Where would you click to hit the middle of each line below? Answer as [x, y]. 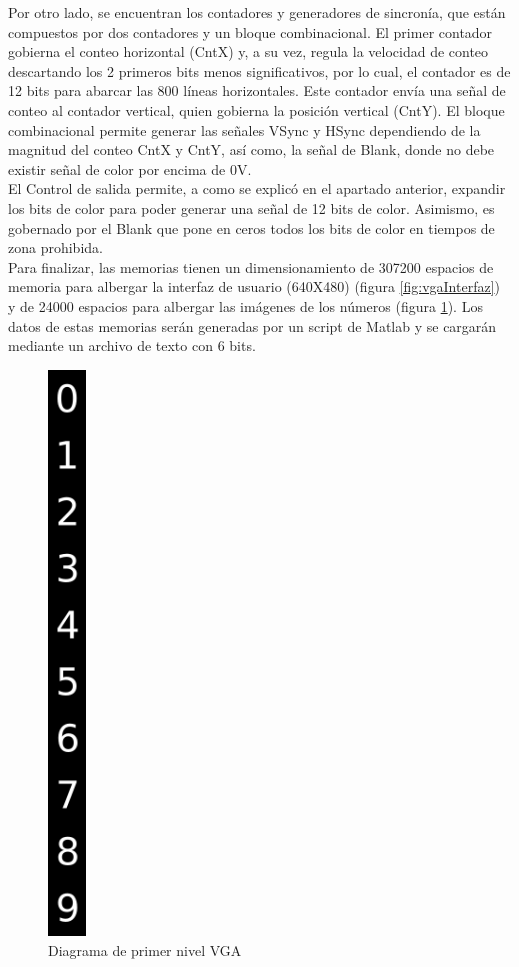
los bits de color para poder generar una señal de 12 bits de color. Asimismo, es [251, 207]
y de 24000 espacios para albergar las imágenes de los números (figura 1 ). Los [245, 305]
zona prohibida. [55, 247]
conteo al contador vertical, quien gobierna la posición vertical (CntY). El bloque [256, 109]
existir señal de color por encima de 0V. [130, 168]
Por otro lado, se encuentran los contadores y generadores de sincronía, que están [257, 12]
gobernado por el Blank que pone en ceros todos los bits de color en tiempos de [251, 227]
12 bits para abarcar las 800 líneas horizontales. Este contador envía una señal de [257, 90]
